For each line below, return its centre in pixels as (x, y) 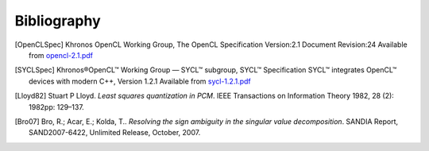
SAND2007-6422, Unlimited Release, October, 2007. (115, 133)
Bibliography (58, 21)
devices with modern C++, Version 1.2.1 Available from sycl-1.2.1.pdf (140, 81)
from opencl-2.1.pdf (61, 55)
